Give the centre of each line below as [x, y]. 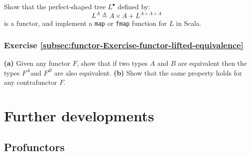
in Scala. [189, 23]
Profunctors [34, 146]
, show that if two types [112, 63]
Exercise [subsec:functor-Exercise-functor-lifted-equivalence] [124, 45]
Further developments [79, 115]
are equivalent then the [212, 63]
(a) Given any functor [37, 63]
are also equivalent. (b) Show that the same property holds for [148, 72]
